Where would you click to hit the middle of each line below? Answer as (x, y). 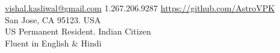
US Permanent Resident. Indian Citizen (78, 31)
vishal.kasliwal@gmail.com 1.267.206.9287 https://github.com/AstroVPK (140, 8)
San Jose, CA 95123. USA (53, 19)
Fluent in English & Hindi (53, 43)
